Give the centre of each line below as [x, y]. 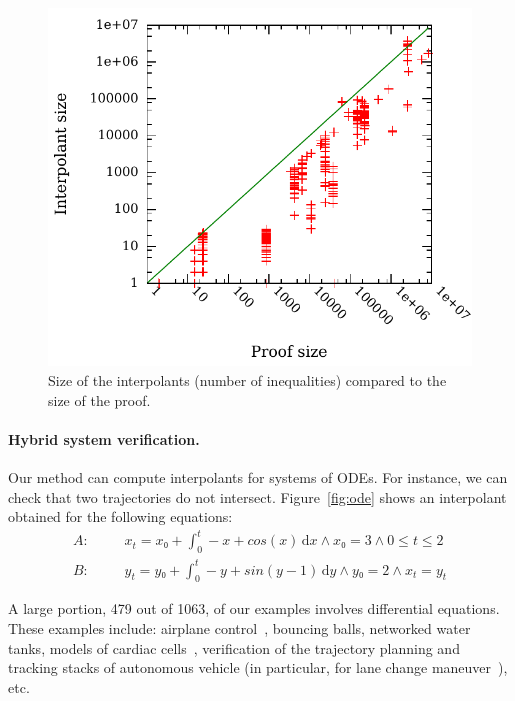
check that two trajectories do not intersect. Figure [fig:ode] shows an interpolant [257, 496]
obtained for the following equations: [120, 516]
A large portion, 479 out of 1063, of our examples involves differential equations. [254, 608]
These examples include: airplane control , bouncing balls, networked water [239, 627]
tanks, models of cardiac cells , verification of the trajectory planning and [234, 647]
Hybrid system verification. [104, 438]
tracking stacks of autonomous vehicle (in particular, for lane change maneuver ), [258, 667]
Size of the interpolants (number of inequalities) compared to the [247, 379]
